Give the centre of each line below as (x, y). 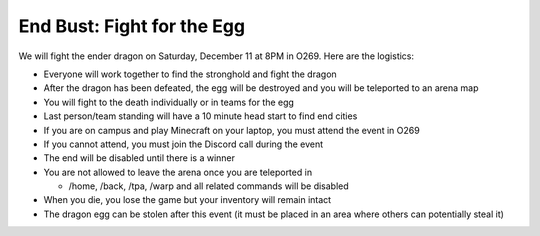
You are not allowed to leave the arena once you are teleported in (178, 172)
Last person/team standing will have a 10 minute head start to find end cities (200, 116)
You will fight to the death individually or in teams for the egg (169, 102)
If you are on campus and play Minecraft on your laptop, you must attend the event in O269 (231, 130)
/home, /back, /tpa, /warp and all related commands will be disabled (208, 186)
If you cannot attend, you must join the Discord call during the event (183, 144)
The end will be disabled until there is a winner (139, 158)
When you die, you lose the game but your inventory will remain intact (187, 200)
